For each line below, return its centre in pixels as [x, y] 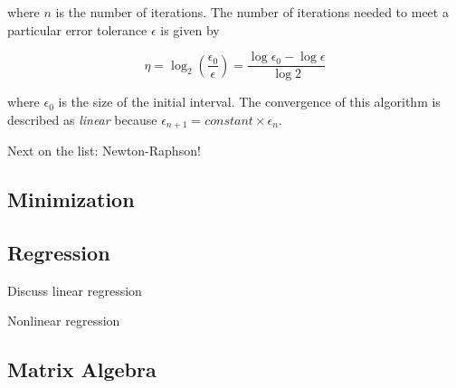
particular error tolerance [77, 29]
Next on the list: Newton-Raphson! [104, 151]
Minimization [71, 199]
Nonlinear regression [64, 321]
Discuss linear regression [75, 290]
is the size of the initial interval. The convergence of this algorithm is [249, 102]
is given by [190, 29]
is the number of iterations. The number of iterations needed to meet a [252, 12]
